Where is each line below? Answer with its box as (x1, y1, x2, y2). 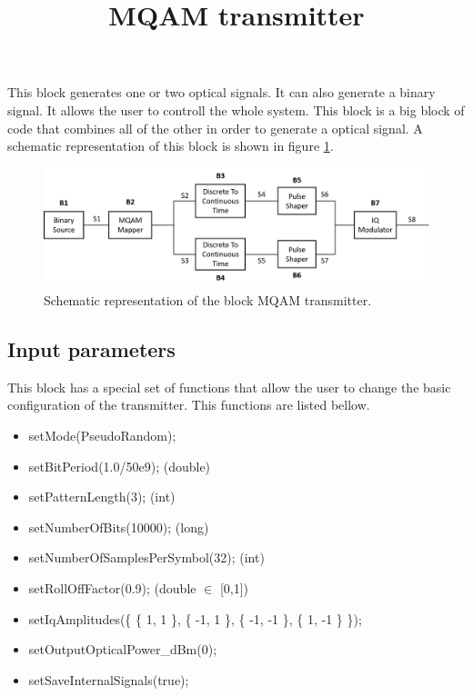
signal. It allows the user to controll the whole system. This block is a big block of (7, 100, 465, 119)
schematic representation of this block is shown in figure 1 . (7, 136, 334, 155)
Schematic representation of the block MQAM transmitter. (44, 291, 372, 310)
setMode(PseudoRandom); (28, 426, 176, 444)
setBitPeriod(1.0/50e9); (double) (28, 456, 211, 475)
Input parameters (7, 335, 176, 363)
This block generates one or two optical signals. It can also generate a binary (7, 83, 436, 102)
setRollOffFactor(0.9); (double (28, 578, 196, 597)
